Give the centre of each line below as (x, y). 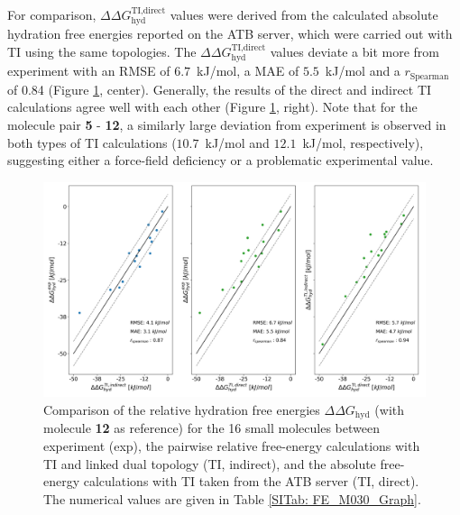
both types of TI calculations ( (92, 142)
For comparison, (52, 14)
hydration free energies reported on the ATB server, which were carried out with (230, 34)
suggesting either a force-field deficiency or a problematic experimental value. (221, 160)
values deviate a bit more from (354, 52)
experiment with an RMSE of (89, 71)
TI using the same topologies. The (102, 52)
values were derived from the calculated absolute (304, 14)
